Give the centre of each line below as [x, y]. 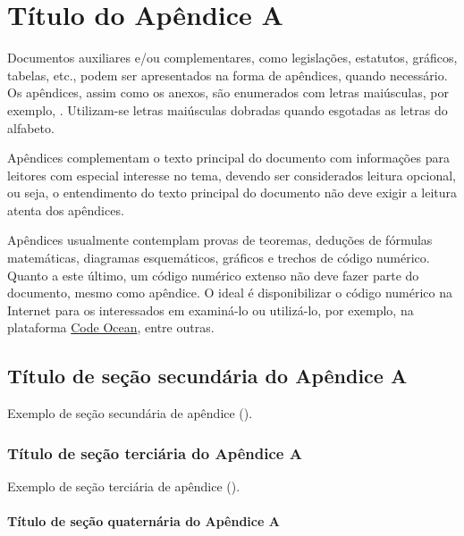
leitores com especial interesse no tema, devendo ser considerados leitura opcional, [232, 175]
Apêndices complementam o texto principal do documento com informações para [228, 158]
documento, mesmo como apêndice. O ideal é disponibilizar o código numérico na [230, 293]
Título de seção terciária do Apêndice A [155, 452]
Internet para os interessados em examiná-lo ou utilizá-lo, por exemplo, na [211, 310]
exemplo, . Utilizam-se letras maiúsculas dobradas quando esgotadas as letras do [228, 109]
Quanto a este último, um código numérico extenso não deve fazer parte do [213, 275]
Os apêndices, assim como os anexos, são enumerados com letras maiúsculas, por [228, 92]
